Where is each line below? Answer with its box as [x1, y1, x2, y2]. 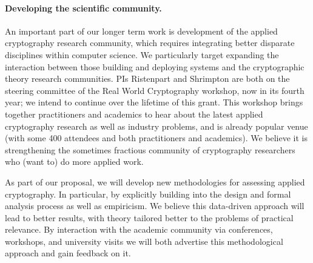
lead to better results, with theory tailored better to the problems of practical [5, 211, 294, 224]
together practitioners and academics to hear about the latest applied [5, 107, 263, 120]
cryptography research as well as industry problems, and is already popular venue [5, 119, 308, 132]
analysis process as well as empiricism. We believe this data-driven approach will [5, 199, 305, 212]
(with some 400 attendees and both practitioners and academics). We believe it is [5, 131, 308, 144]
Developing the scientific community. [5, 1, 162, 14]
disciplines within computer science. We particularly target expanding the [5, 48, 279, 61]
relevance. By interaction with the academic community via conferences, [5, 223, 273, 236]
